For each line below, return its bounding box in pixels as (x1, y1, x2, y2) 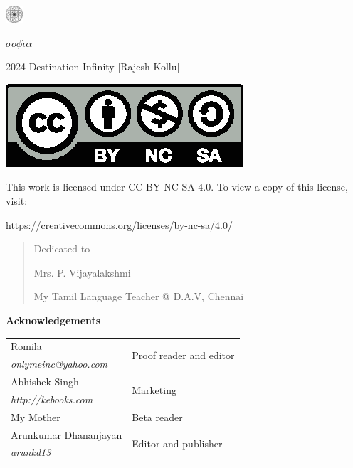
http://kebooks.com (11, 391, 93, 406)
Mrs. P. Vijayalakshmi (33, 265, 131, 280)
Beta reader (132, 409, 183, 424)
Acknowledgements (6, 312, 101, 327)
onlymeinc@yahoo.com (11, 356, 107, 371)
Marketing (132, 383, 176, 398)
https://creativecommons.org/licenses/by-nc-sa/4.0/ (6, 217, 233, 232)
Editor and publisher (132, 435, 223, 450)
